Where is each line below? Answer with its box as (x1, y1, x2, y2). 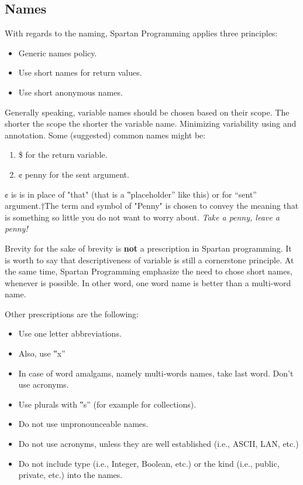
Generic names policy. (18, 46, 97, 59)
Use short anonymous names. (18, 86, 123, 98)
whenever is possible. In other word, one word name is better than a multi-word (5, 276, 291, 289)
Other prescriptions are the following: (5, 307, 139, 320)
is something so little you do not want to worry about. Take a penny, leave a (5, 211, 280, 223)
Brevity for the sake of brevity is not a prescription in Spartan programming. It (5, 242, 292, 254)
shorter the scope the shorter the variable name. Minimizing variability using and (5, 117, 297, 130)
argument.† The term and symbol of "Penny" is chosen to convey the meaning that (5, 199, 299, 212)
